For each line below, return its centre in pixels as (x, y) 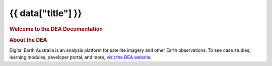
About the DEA (28, 40)
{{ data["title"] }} (46, 13)
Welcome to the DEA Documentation (56, 29)
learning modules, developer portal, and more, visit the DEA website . (81, 57)
